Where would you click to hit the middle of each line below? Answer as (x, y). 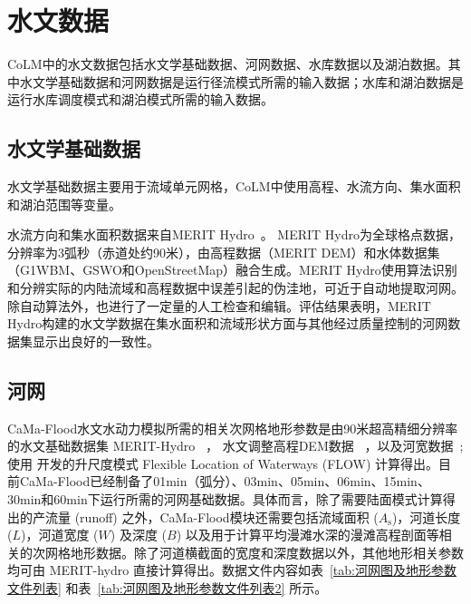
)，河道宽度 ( (60, 535)
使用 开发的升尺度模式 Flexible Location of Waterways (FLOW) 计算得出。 (223, 463)
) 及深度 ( (138, 535)
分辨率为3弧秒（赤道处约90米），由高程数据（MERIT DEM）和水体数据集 (224, 252)
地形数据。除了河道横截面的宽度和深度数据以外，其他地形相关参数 (267, 552)
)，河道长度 (426, 516)
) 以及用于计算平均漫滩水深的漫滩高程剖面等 (308, 535)
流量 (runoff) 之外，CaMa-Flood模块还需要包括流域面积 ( (211, 516)
